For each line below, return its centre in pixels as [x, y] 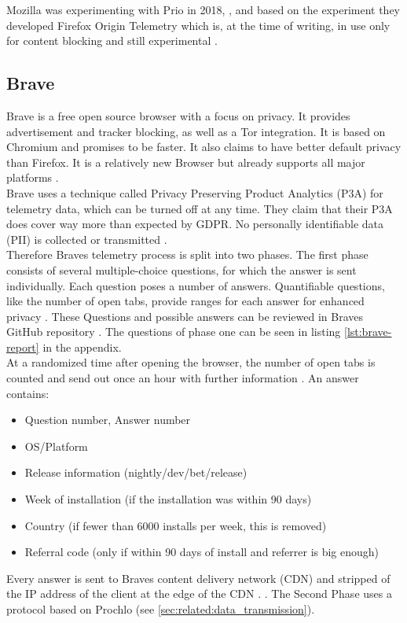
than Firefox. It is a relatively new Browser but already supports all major [186, 162]
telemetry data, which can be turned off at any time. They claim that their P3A [200, 208]
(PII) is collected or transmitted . [87, 239]
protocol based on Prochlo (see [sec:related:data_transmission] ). [161, 609]
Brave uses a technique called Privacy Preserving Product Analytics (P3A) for [195, 192]
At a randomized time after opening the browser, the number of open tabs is [191, 362]
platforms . [33, 177]
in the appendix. [82, 347]
